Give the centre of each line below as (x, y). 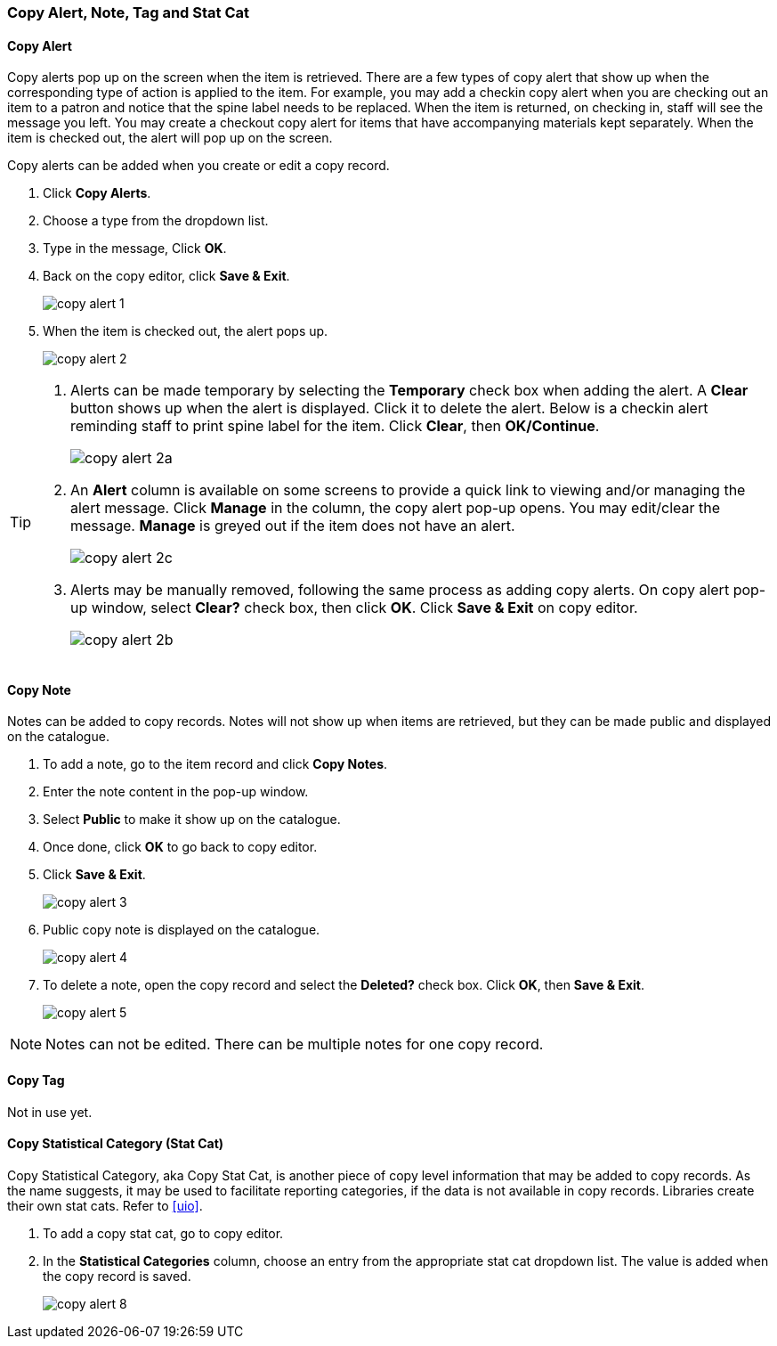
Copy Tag (36, 1081)
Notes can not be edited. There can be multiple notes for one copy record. (295, 1044)
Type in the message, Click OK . (135, 249)
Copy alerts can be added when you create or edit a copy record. (198, 166)
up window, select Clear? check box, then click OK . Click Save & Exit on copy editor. (354, 608)
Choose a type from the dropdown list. (156, 221)
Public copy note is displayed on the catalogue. (182, 930)
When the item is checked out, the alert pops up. (186, 331)
